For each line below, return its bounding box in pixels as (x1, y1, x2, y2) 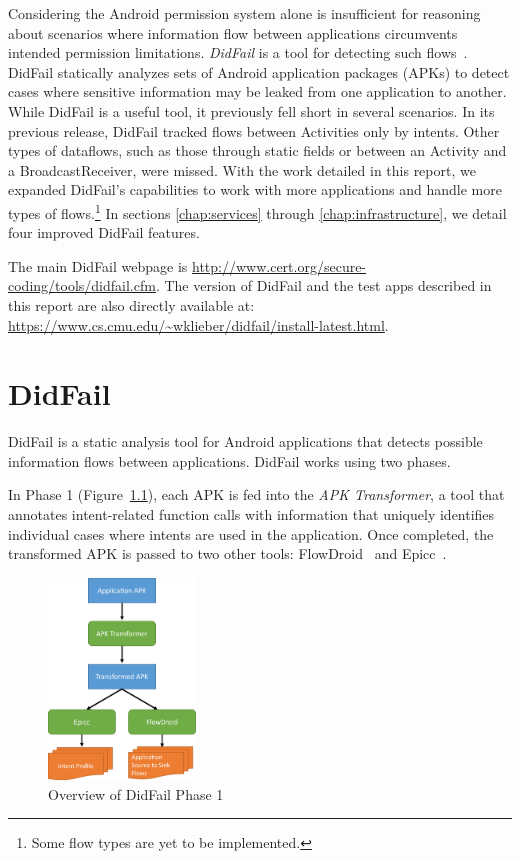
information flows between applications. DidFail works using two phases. (8, 450, 451, 471)
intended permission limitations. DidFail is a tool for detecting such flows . (8, 42, 468, 63)
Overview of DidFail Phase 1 (48, 783, 224, 804)
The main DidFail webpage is (8, 255, 188, 276)
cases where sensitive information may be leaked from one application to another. (8, 81, 507, 102)
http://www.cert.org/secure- (192, 255, 367, 276)
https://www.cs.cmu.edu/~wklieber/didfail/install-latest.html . (8, 314, 389, 335)
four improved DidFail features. (8, 222, 200, 243)
